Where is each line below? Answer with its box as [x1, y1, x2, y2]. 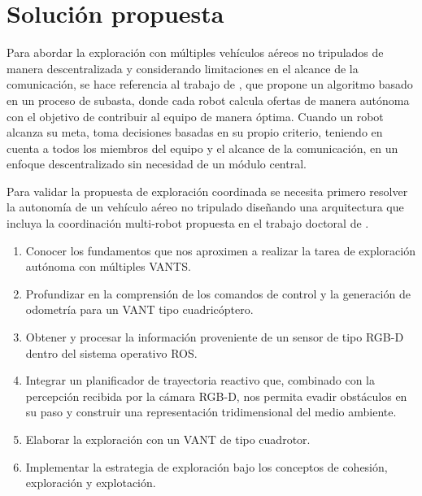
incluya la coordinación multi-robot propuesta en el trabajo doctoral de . [7, 215, 369, 232]
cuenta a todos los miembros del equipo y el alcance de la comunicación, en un [7, 139, 398, 156]
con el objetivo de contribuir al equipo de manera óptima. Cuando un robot [7, 107, 384, 124]
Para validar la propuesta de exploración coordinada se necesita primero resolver [7, 182, 408, 199]
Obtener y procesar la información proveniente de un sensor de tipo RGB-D [25, 328, 404, 346]
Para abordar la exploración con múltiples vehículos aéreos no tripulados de [7, 44, 384, 61]
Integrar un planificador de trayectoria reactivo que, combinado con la [25, 372, 375, 389]
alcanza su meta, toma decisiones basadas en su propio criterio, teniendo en [7, 124, 383, 141]
